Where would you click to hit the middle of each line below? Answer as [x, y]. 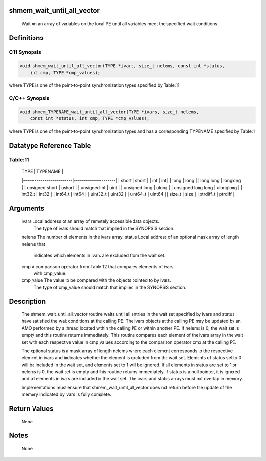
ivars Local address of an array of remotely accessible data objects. [90, 221]
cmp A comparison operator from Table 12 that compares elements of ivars [98, 267]
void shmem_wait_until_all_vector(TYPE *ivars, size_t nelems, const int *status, [122, 66]
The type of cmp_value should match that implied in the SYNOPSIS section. [110, 287]
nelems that [33, 244]
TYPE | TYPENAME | [42, 171]
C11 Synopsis [25, 52]
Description [28, 301]
